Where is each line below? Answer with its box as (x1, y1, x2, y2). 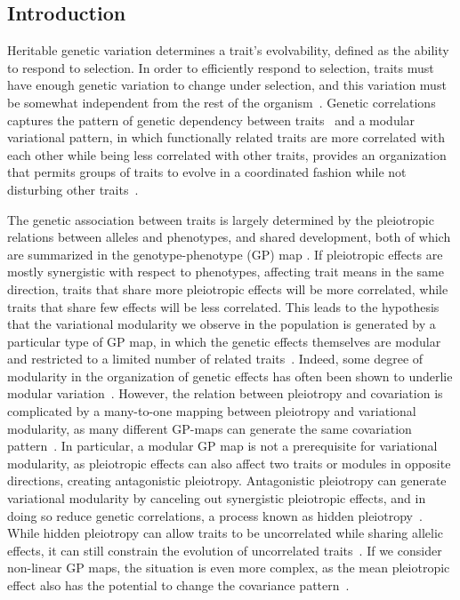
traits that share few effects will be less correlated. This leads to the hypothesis (7, 297, 440, 316)
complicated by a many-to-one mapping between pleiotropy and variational (7, 402, 416, 420)
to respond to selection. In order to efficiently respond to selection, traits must (7, 58, 434, 76)
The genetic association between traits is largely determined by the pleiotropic (7, 210, 434, 228)
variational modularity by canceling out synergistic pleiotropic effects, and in (7, 489, 426, 508)
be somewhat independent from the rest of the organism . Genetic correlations (7, 92, 436, 111)
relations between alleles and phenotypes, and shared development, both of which (7, 228, 451, 246)
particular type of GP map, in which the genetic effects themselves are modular (7, 332, 441, 350)
